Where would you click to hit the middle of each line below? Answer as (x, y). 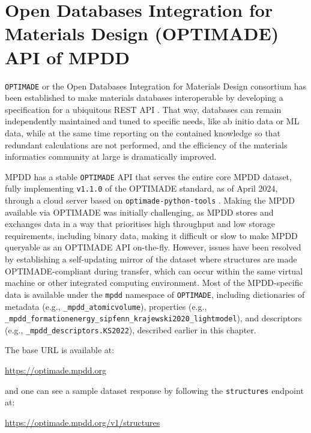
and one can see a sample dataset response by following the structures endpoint (154, 390)
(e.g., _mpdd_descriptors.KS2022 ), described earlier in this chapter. (131, 329)
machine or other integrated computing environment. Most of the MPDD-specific (154, 283)
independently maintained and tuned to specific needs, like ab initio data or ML (152, 121)
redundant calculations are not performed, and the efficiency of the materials (146, 144)
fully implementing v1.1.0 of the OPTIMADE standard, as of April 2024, (141, 188)
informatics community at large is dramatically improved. (111, 156)
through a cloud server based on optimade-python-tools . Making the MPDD (150, 200)
